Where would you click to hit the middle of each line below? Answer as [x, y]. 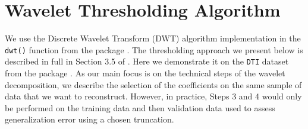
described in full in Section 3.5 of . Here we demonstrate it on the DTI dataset [147, 61]
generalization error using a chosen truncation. [89, 119]
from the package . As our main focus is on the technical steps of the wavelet [145, 73]
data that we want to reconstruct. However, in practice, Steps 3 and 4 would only [153, 96]
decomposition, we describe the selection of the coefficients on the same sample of [153, 84]
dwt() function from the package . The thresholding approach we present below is [154, 49]
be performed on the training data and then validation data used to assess [140, 107]
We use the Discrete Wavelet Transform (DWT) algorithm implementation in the [153, 38]
